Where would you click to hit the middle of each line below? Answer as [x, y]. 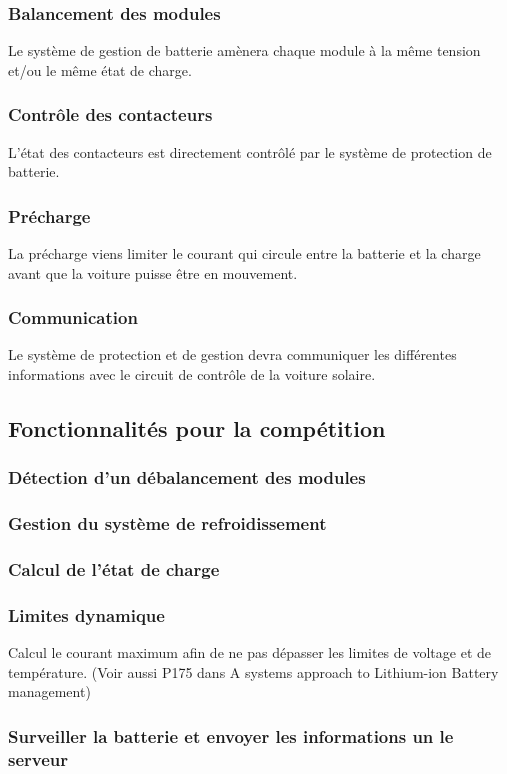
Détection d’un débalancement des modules [187, 477]
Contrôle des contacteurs [110, 114]
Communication [73, 317]
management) [49, 691]
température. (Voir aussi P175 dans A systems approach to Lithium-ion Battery [253, 671]
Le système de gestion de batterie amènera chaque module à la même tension [244, 50]
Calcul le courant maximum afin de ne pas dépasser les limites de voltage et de [249, 652]
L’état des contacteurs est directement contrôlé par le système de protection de [250, 151]
